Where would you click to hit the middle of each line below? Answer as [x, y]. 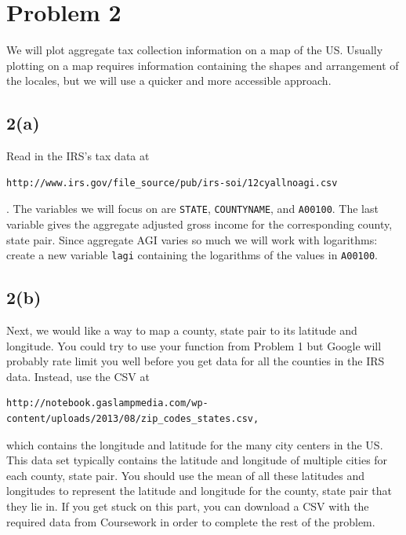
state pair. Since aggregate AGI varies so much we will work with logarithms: [192, 239]
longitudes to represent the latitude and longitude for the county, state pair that [199, 491]
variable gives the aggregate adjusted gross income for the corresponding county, [199, 224]
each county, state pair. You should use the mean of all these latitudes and [185, 475]
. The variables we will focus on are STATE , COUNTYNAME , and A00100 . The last [192, 209]
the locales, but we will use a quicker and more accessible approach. [169, 81]
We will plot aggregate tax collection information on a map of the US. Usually [195, 50]
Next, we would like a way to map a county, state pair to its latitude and [182, 330]
